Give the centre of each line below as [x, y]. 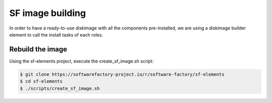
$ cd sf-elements [41, 81]
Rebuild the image [38, 49]
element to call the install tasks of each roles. [56, 34]
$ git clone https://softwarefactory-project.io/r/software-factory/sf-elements [122, 74]
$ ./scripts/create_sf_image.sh [60, 88]
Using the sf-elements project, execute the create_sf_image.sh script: [81, 61]
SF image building [48, 13]
